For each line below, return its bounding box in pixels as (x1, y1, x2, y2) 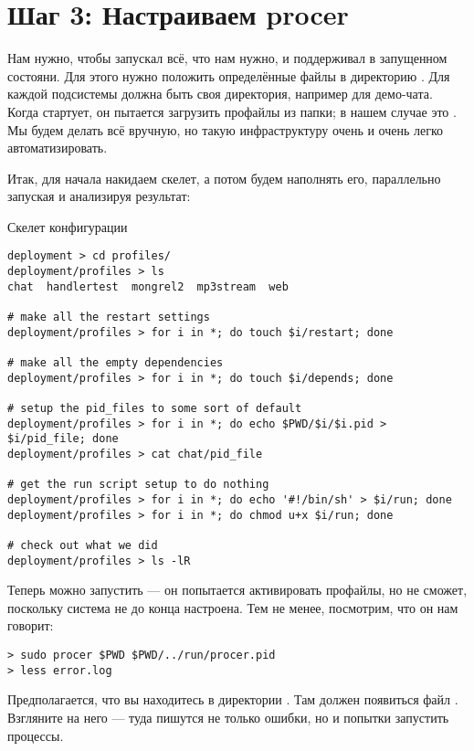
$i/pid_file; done (7, 432, 119, 446)
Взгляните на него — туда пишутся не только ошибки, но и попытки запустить (7, 707, 449, 726)
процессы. (7, 725, 64, 745)
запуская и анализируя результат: (7, 186, 191, 206)
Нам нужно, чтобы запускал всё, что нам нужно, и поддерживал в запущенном (7, 48, 448, 68)
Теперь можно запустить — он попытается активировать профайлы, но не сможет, (7, 580, 468, 599)
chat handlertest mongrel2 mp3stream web (7, 280, 289, 293)
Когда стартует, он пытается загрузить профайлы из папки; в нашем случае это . (7, 101, 457, 121)
